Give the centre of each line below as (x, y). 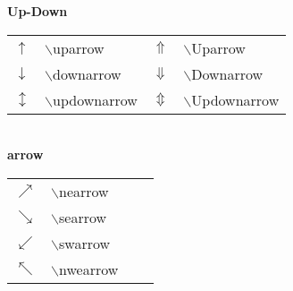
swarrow (84, 243)
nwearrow (88, 269)
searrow (83, 217)
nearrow (84, 191)
